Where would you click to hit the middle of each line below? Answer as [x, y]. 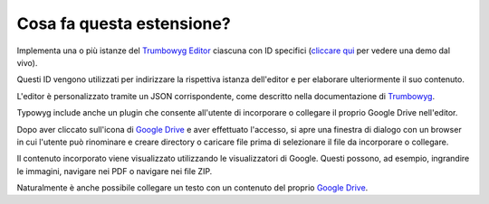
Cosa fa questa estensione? [124, 23]
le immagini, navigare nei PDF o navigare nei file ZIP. [115, 171]
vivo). [27, 62]
